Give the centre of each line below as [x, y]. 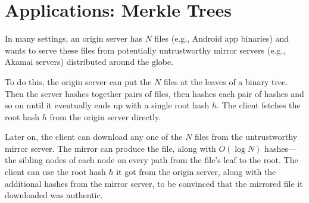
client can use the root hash [55, 172]
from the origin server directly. [105, 116]
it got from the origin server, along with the [196, 172]
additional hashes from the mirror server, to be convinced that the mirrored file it [154, 183]
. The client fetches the [259, 105]
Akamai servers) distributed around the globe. [89, 62]
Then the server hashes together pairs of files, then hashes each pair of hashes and [154, 93]
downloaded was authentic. [54, 195]
